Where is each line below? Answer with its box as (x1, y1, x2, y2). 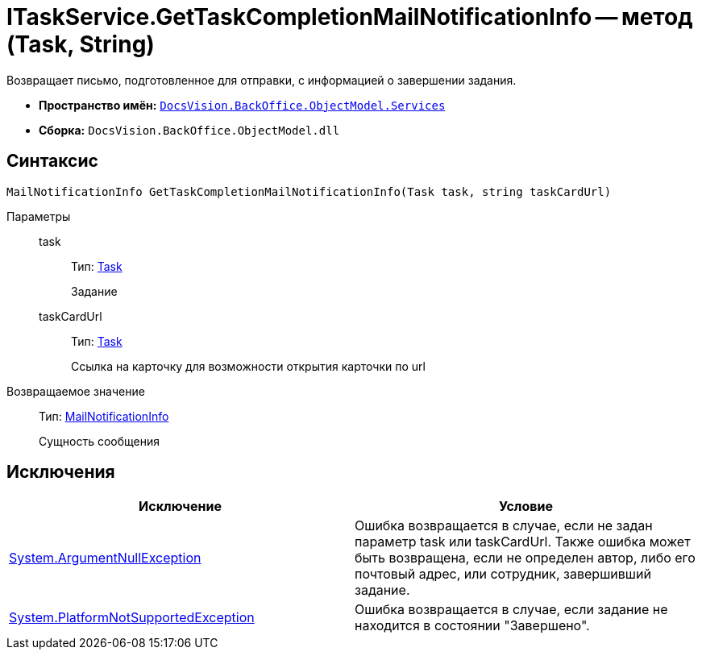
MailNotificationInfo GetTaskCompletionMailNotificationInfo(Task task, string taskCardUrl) (6, 185, 612, 198)
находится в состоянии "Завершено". (355, 617, 590, 634)
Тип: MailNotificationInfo (39, 409, 169, 423)
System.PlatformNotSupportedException (9, 609, 255, 626)
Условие (499, 498, 553, 515)
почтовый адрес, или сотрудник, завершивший (355, 566, 651, 583)
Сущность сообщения (39, 434, 160, 448)
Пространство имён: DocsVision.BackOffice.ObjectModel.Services (39, 98, 446, 112)
